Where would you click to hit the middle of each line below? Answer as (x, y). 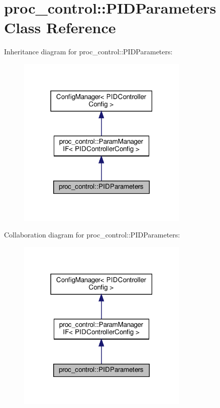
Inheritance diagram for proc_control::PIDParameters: (88, 52)
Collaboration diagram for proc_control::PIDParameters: (92, 235)
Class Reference (60, 27)
